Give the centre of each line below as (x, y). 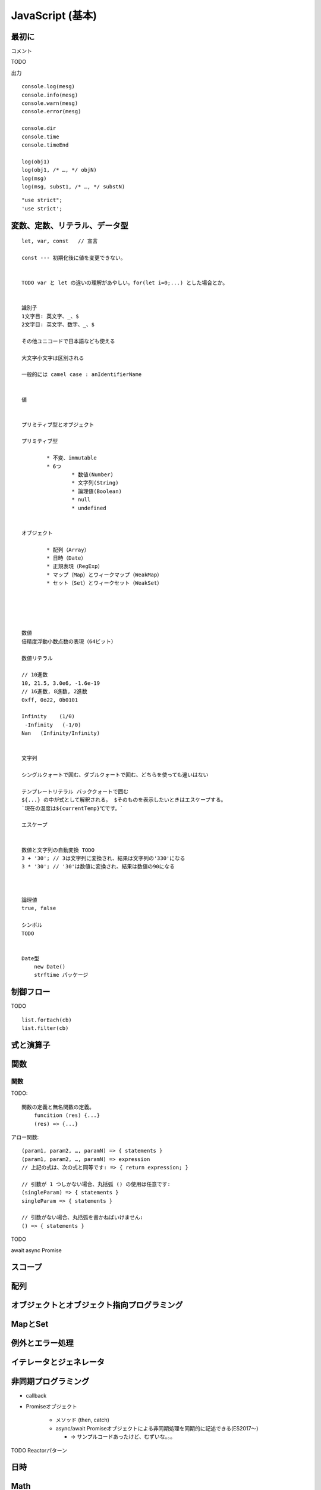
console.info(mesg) (50, 95)
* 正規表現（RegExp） (75, 566)
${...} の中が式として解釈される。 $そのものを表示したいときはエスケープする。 (124, 800)
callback (36, 1395)
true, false (39, 908)
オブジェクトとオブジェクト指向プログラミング (97, 1305)
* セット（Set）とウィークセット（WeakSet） (105, 583)
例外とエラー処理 (42, 1343)
